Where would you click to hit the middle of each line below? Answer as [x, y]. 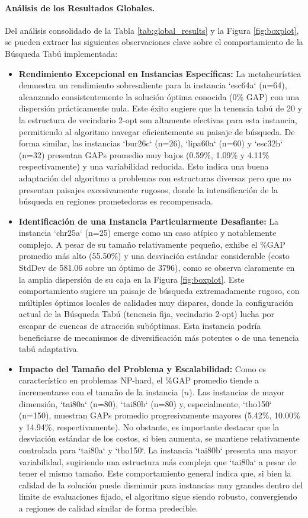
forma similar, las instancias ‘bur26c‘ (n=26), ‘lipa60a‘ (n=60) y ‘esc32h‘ [151, 143]
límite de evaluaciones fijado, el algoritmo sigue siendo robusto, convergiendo [158, 496]
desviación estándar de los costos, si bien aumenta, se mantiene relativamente [159, 438]
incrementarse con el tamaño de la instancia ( [101, 392]
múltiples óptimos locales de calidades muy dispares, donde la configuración [156, 302]
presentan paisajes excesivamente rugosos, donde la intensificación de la [148, 189]
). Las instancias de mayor [237, 392]
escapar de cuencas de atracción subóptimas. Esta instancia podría [140, 326]
